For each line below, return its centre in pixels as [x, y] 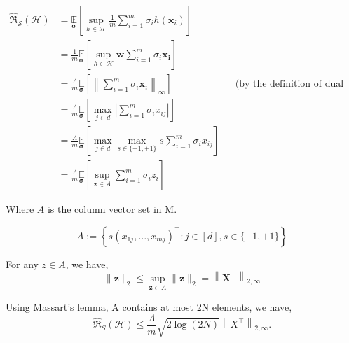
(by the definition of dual [289, 84]
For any [22, 264]
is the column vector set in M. [112, 209]
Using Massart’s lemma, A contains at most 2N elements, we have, [149, 307]
